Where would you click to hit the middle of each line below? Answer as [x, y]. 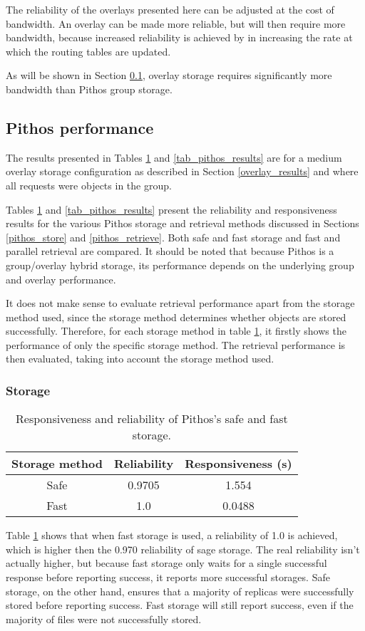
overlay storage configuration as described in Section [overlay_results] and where [182, 171]
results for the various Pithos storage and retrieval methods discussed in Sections [182, 223]
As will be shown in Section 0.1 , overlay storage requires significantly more [169, 75]
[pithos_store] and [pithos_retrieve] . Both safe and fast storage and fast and [173, 237]
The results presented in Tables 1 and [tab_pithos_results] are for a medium [174, 157]
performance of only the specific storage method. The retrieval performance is [176, 344]
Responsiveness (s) [238, 464]
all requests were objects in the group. [89, 185]
